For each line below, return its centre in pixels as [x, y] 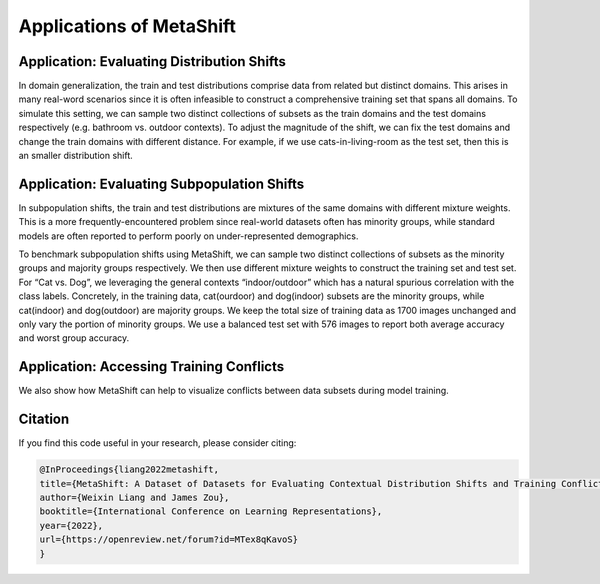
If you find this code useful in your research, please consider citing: [157, 443]
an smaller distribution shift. [76, 156]
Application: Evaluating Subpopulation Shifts [161, 183]
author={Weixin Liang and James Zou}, [134, 498]
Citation [44, 419]
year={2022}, [71, 525]
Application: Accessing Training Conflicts [151, 366]
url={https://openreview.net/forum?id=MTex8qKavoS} [169, 539]
